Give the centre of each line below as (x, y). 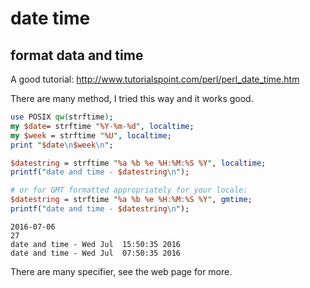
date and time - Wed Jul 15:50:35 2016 (96, 244)
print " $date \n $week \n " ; (62, 145)
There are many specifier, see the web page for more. (121, 271)
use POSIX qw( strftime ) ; (62, 117)
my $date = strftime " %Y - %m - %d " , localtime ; (102, 126)
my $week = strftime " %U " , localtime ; (91, 135)
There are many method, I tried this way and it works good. (132, 98)
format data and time (77, 55)
